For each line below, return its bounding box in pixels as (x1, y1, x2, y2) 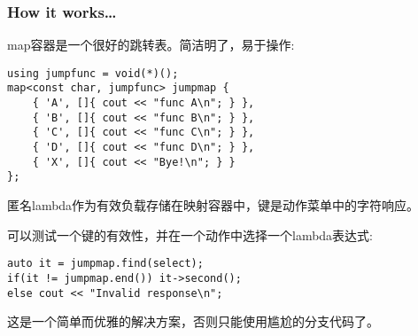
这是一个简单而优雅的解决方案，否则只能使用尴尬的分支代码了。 (7, 312, 379, 331)
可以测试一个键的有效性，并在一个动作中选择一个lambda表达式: (7, 225, 374, 244)
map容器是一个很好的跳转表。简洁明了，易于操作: (7, 35, 295, 54)
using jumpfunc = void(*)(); (7, 66, 179, 80)
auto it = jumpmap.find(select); (7, 257, 204, 270)
